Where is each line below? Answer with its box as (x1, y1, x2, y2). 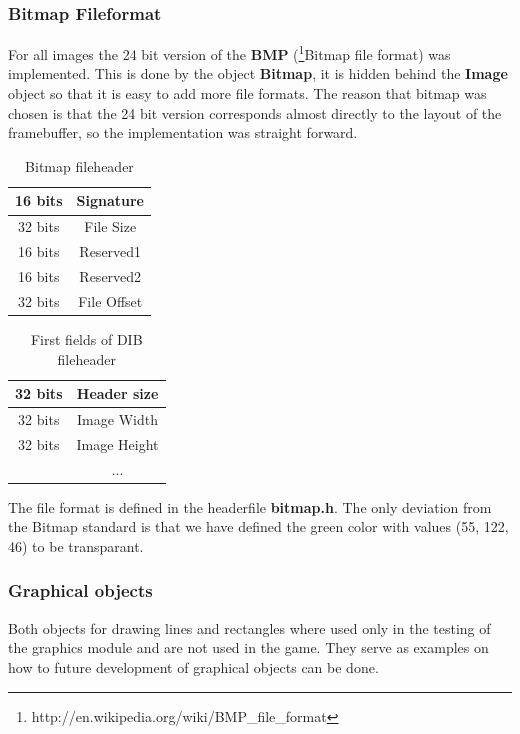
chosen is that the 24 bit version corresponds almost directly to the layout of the (8, 102, 502, 123)
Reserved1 (79, 241, 142, 262)
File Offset (78, 290, 143, 311)
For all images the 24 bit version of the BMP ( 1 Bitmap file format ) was (8, 41, 451, 64)
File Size (84, 216, 137, 237)
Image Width (77, 408, 158, 429)
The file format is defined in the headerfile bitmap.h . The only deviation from (8, 496, 492, 517)
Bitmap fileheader (25, 155, 134, 176)
